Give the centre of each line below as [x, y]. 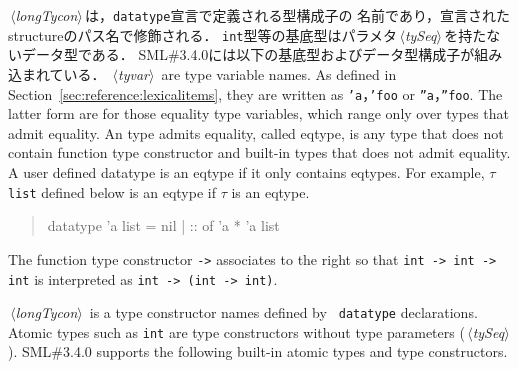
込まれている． [57, 73]
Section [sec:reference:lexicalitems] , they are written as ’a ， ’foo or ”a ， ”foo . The [255, 93]
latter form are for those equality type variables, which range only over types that [259, 113]
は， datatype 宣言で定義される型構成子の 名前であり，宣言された [297, 15]
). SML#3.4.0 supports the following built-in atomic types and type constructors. [258, 351]
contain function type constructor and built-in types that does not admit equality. [259, 152]
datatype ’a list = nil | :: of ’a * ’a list [163, 225]
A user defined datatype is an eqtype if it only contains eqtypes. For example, [246, 171]
